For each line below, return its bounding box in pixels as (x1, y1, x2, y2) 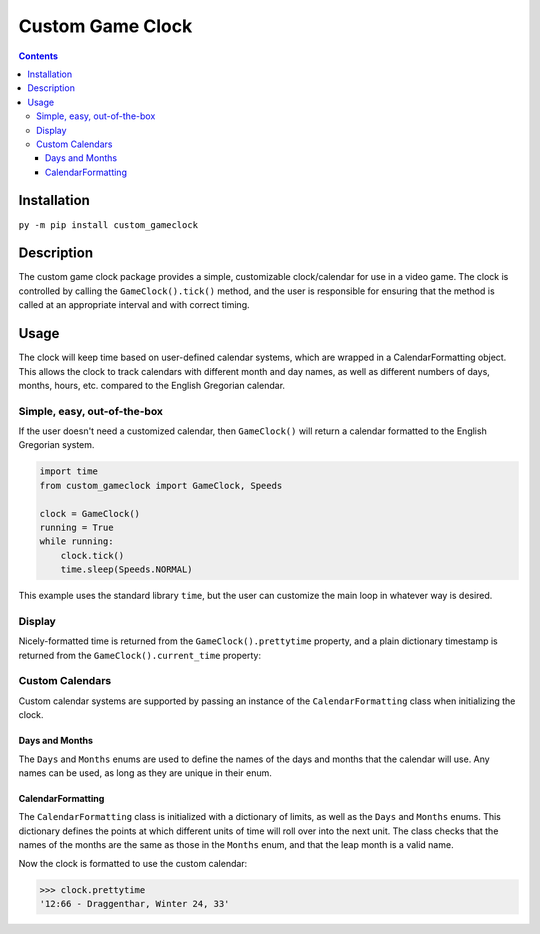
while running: (39, 536, 114, 547)
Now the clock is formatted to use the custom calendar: (18, 857, 248, 869)
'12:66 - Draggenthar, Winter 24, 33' (39, 898, 230, 909)
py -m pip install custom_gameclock (18, 219, 199, 230)
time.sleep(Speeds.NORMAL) (60, 564, 194, 575)
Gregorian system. (18, 439, 95, 451)
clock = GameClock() (39, 508, 140, 519)
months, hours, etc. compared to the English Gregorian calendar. (18, 379, 285, 391)
